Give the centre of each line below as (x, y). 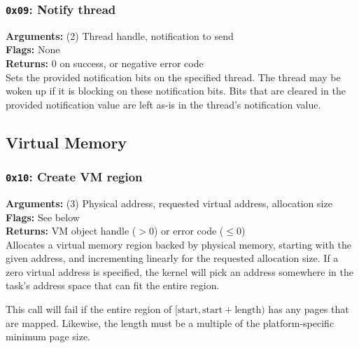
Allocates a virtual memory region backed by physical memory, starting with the (178, 244)
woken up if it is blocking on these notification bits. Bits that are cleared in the (176, 91)
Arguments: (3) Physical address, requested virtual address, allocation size (169, 203)
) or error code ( (189, 231)
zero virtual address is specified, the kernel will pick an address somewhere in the (179, 271)
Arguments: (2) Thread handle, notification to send (120, 35)
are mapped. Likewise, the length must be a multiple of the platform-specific (170, 322)
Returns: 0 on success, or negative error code (105, 63)
